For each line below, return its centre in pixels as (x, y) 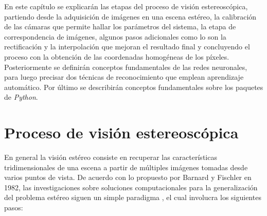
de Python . (21, 97)
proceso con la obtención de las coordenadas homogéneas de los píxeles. (117, 56)
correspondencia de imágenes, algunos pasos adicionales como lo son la (115, 36)
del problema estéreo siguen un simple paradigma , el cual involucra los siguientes (133, 197)
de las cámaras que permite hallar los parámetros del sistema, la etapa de (120, 26)
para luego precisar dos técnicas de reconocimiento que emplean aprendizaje (124, 77)
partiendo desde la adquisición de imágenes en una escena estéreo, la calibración (130, 16)
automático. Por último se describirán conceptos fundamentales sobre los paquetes (134, 87)
